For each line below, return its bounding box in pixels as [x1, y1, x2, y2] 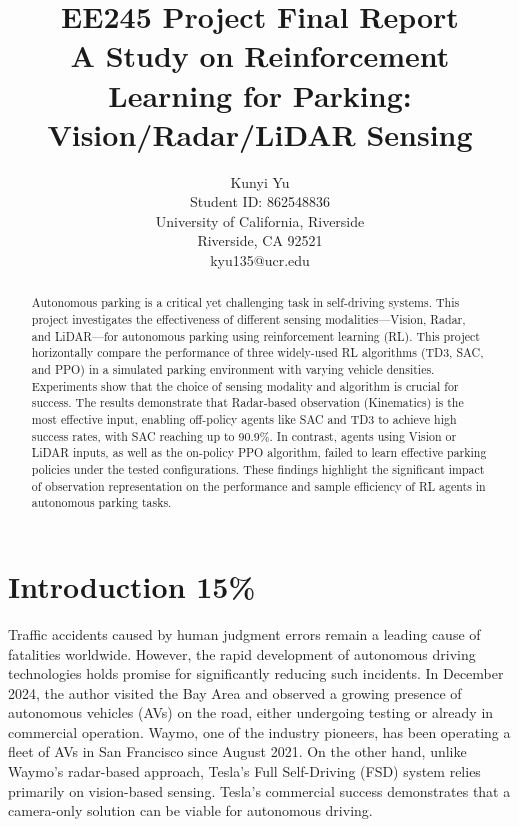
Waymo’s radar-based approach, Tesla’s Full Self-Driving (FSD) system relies [8, 761, 481, 782]
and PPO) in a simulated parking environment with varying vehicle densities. [31, 361, 435, 378]
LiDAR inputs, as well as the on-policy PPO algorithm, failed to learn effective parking [31, 444, 487, 461]
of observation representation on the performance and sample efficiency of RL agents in [31, 477, 486, 494]
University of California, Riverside [155, 210, 365, 231]
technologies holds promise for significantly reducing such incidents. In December [8, 663, 504, 684]
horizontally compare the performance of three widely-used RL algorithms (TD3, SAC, [31, 344, 484, 361]
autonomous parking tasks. [31, 494, 172, 511]
